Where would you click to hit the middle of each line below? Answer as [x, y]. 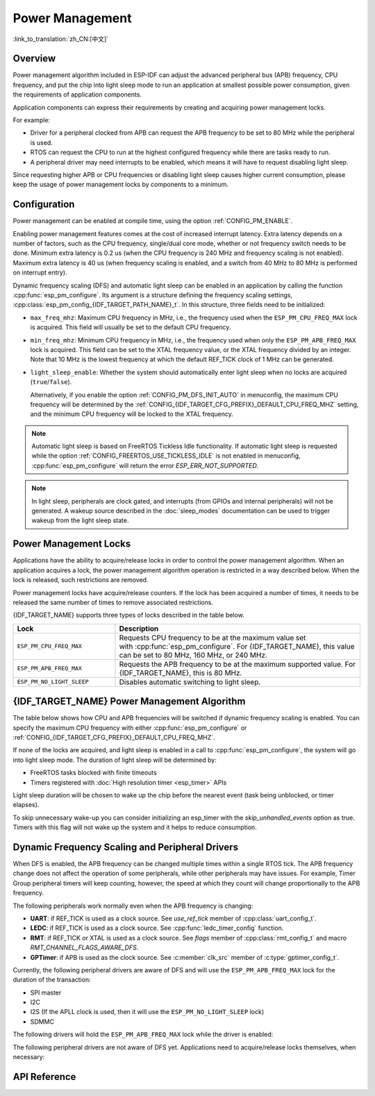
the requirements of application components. [77, 94]
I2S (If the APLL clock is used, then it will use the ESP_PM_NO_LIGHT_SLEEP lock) [147, 1012]
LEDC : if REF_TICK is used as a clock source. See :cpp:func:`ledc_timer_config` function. [157, 928]
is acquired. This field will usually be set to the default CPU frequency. [131, 327]
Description [139, 629]
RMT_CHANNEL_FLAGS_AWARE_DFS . [84, 947]
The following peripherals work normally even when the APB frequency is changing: [133, 906]
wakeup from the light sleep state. [80, 520]
